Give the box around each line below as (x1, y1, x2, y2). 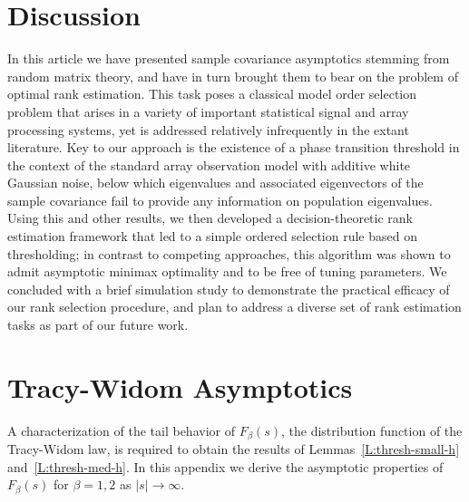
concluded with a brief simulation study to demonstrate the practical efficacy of (7, 279, 450, 298)
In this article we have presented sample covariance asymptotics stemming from (7, 49, 450, 68)
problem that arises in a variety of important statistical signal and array (7, 101, 409, 121)
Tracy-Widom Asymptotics (7, 368, 353, 405)
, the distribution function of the (281, 420, 463, 439)
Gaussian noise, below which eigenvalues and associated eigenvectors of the (7, 173, 424, 192)
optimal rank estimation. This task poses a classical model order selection (7, 84, 417, 103)
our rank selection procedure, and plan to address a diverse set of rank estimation (7, 297, 462, 316)
